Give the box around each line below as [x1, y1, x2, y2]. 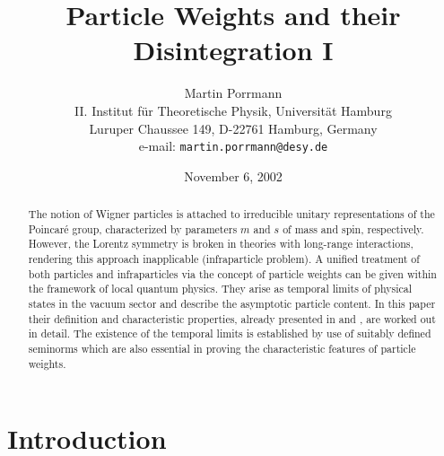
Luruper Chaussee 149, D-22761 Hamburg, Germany [89, 118, 378, 137]
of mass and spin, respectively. [283, 221, 424, 236]
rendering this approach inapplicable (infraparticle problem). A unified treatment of [28, 251, 420, 267]
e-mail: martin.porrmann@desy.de [138, 136, 328, 155]
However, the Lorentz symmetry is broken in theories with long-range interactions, [28, 236, 414, 251]
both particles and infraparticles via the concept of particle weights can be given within [28, 266, 437, 281]
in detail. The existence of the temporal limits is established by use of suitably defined [28, 326, 431, 341]
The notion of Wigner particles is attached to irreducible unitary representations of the [28, 206, 435, 222]
